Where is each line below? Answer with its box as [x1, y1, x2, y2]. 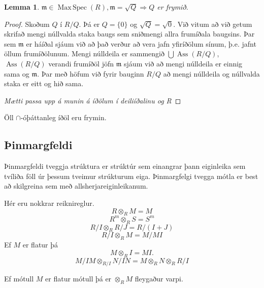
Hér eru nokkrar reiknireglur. [4, 197, 94, 208]
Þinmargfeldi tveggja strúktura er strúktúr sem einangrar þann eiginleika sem [4, 161, 246, 171]
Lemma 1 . [4, 2, 40, 12]
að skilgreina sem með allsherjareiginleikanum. [4, 181, 148, 191]
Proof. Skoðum [4, 18, 50, 29]
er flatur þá [22, 239, 58, 250]
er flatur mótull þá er [45, 273, 112, 284]
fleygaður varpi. [135, 273, 183, 284]
